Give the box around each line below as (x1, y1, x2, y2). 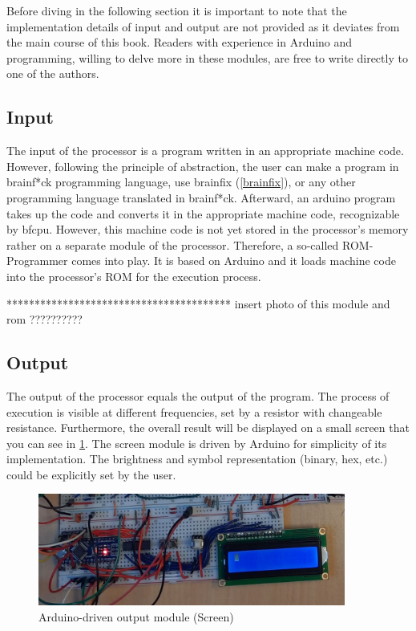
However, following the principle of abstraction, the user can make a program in (6, 157, 399, 174)
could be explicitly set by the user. (6, 466, 176, 482)
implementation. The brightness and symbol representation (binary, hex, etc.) (6, 450, 388, 467)
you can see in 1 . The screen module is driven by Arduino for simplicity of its (6, 434, 387, 451)
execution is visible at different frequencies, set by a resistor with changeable (6, 403, 382, 420)
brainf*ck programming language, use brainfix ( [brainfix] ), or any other (6, 173, 356, 190)
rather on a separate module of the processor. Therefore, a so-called (6, 236, 339, 253)
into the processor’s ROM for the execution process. (6, 267, 261, 284)
